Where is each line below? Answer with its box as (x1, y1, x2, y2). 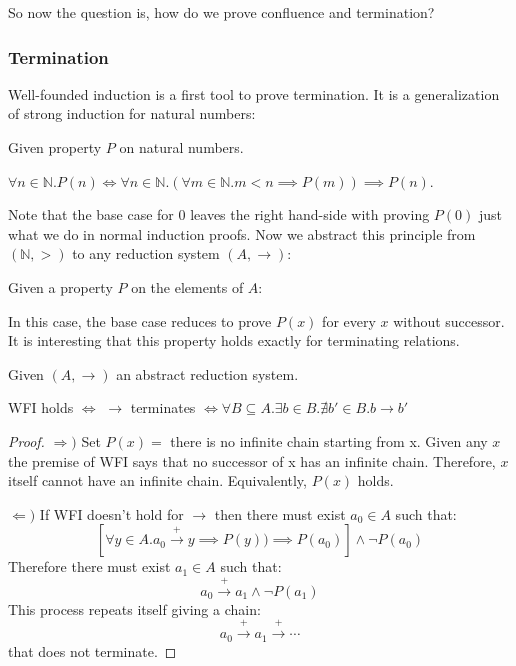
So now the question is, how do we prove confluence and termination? (8, 2, 435, 22)
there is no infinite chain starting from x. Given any (170, 430, 488, 451)
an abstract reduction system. (116, 363, 299, 384)
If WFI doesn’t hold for (39, 503, 184, 524)
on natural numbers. (119, 137, 244, 157)
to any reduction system (72, 243, 220, 264)
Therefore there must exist (8, 556, 171, 577)
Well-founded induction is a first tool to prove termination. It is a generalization (8, 83, 500, 104)
